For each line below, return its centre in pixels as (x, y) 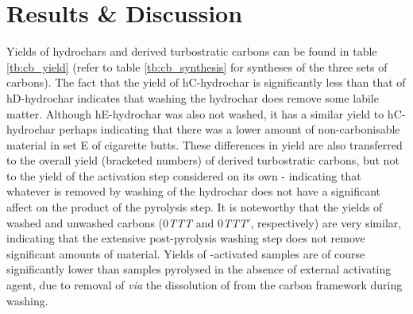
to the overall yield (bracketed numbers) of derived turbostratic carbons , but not (203, 160)
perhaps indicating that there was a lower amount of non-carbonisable (230, 129)
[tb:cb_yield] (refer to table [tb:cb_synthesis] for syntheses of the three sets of (197, 66)
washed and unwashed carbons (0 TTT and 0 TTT (127, 222)
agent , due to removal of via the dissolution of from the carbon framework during (205, 285)
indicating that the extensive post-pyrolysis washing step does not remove (186, 238)
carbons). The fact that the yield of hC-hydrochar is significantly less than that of (206, 82)
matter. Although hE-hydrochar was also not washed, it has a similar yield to (195, 113)
